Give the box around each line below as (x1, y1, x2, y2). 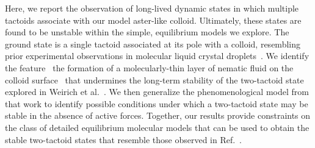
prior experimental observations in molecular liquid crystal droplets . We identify (5, 49, 310, 62)
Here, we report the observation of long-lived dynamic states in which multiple (5, 2, 299, 14)
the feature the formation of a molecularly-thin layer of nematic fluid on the (5, 61, 294, 74)
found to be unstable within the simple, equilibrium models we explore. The (5, 26, 289, 38)
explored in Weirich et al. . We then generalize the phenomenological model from (5, 85, 309, 98)
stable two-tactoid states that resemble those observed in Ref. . (5, 133, 242, 146)
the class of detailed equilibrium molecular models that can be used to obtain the (5, 121, 310, 133)
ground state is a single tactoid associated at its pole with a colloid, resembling (5, 37, 300, 50)
